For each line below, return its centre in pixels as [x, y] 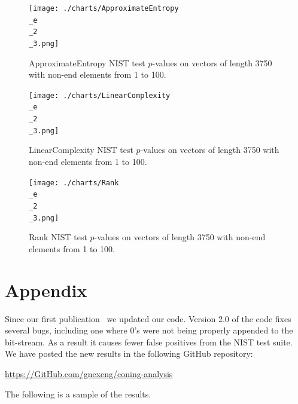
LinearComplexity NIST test [81, 150]
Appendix [46, 290]
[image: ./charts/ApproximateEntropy [104, 8]
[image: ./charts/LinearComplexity [100, 95]
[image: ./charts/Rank [74, 183]
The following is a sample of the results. [78, 394]
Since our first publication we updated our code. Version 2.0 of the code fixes [148, 318]
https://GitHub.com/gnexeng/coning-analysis [89, 373]
